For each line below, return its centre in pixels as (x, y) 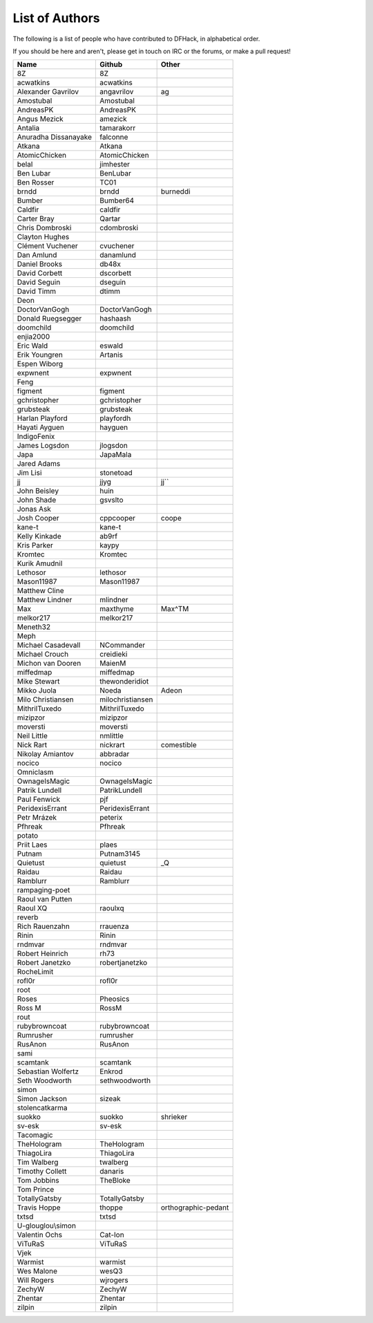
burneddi (175, 191)
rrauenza (114, 926)
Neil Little (32, 736)
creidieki (114, 655)
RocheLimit (35, 972)
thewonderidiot (124, 682)
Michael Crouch (43, 655)
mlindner (114, 600)
